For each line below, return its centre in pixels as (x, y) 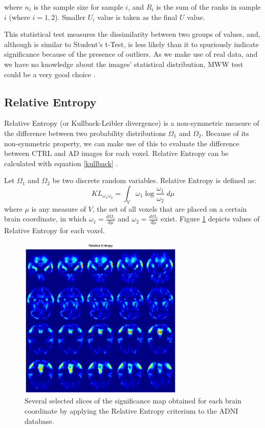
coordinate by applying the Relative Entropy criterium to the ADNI (131, 410)
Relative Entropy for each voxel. (54, 230)
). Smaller (70, 17)
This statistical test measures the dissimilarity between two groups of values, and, (132, 34)
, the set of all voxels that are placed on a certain (170, 208)
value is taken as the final (137, 17)
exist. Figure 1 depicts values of (210, 219)
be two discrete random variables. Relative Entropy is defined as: (154, 180)
